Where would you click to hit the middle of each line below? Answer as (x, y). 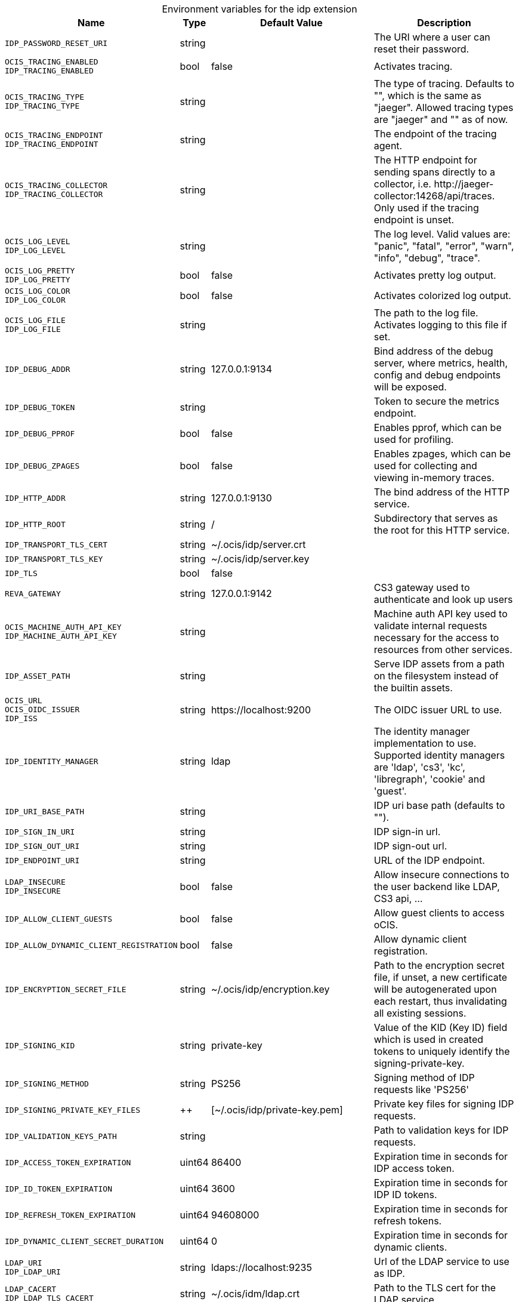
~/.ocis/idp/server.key (260, 559)
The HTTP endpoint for (425, 160)
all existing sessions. (420, 1013)
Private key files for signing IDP (444, 1104)
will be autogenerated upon (435, 989)
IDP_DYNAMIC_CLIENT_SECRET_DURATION (84, 1241)
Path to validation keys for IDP (441, 1130)
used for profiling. (414, 439)
